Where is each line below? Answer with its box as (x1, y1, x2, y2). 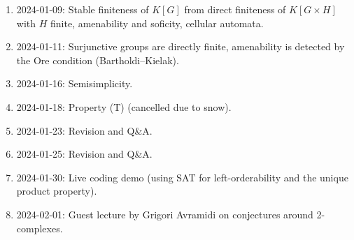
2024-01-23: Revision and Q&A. (16, 123, 153, 137)
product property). (16, 183, 97, 198)
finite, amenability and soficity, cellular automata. (50, 15, 264, 30)
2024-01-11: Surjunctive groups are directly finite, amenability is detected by (16, 39, 345, 54)
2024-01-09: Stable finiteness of (16, 2, 149, 16)
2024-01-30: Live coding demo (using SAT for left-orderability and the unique (16, 170, 348, 184)
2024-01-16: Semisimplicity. (16, 76, 133, 91)
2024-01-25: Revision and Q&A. (16, 147, 153, 161)
